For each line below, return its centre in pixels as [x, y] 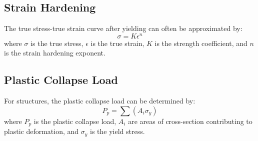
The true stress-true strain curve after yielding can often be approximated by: [123, 28]
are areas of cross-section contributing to [190, 121]
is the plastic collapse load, [75, 121]
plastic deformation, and [41, 131]
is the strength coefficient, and [201, 43]
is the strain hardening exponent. [55, 53]
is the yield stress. [117, 131]
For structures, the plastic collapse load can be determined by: [100, 101]
